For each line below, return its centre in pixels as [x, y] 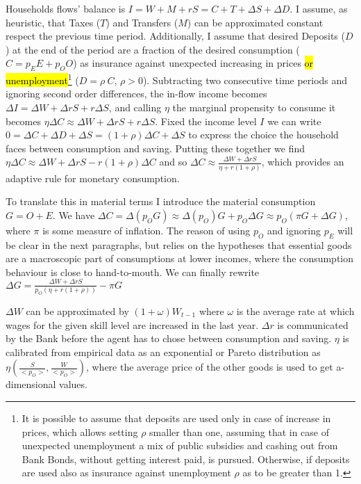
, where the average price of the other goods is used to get [209, 367]
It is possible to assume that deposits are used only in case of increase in [176, 418]
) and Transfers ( [142, 22]
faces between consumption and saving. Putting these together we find [156, 148]
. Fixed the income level [206, 121]
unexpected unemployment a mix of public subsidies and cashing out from [180, 445]
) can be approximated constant [255, 22]
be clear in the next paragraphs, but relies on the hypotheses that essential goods [179, 244]
